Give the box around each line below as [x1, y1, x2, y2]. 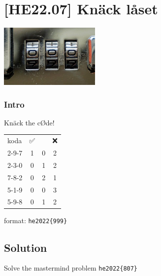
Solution [4, 239, 47, 255]
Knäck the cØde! [4, 117, 55, 127]
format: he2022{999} [4, 215, 67, 226]
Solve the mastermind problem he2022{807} [4, 263, 138, 273]
